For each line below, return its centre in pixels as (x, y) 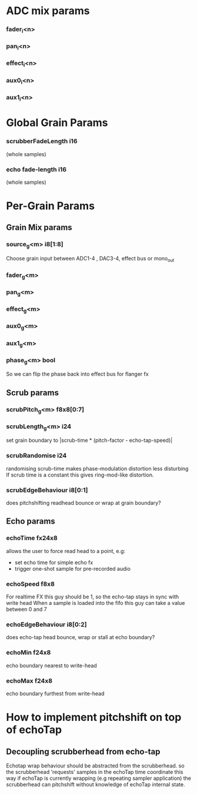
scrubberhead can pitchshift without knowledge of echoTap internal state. (96, 784)
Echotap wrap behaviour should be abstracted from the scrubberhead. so (95, 765)
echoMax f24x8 (29, 680)
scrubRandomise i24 (36, 456)
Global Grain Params (57, 123)
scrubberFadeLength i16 (42, 141)
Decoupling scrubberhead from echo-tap (83, 751)
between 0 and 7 (26, 609)
